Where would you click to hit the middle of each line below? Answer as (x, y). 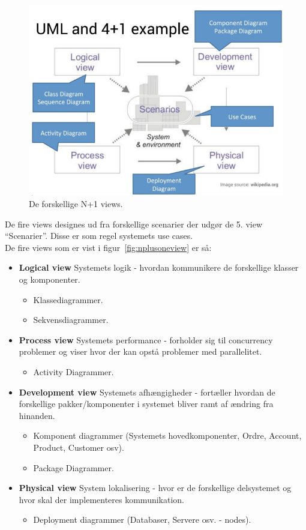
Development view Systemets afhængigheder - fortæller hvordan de (147, 392)
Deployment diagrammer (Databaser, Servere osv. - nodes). (142, 519)
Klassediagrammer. (68, 299)
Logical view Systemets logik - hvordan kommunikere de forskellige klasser (159, 267)
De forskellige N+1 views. (76, 204)
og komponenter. (49, 279)
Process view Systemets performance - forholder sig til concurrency (146, 339)
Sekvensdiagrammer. (71, 320)
